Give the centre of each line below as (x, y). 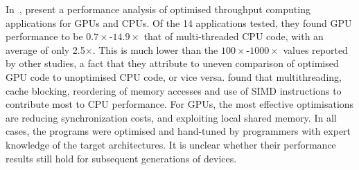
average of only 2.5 (45, 49)
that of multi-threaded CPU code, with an (234, 36)
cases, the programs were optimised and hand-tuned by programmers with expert (178, 131)
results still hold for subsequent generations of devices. (121, 158)
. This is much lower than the (155, 49)
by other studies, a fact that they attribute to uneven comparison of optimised (172, 63)
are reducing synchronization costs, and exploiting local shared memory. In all (171, 117)
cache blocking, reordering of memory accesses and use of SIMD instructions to (174, 90)
